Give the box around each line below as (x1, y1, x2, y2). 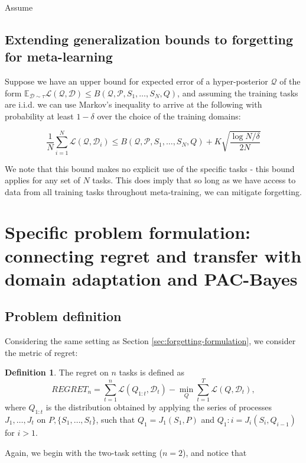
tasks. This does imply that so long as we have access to (92, 174, 296, 186)
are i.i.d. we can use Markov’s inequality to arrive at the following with (5, 98, 262, 111)
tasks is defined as (119, 366, 184, 378)
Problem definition (5, 307, 122, 325)
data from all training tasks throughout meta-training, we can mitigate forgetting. (5, 185, 302, 197)
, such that (96, 413, 135, 425)
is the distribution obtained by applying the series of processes (45, 401, 272, 413)
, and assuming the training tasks (177, 86, 298, 99)
